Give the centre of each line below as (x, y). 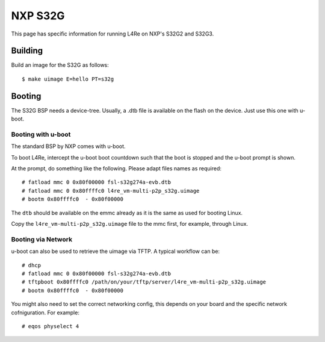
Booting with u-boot (41, 134)
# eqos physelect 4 (51, 326)
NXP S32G (38, 16)
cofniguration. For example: (45, 312)
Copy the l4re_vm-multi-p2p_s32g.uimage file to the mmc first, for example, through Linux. (130, 224)
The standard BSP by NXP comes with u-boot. (68, 146)
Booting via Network (42, 239)
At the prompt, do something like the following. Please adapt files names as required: (116, 169)
